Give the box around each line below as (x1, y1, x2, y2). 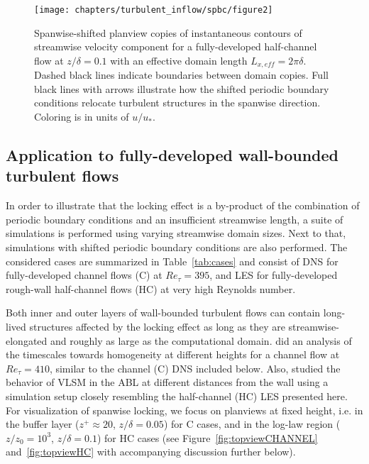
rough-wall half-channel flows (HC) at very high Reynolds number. (6, 281, 296, 296)
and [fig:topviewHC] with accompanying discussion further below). (6, 444, 296, 459)
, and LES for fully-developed (209, 267, 338, 282)
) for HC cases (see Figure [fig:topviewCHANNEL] (97, 430, 318, 445)
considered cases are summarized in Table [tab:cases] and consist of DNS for (6, 253, 338, 268)
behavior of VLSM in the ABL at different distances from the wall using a (6, 375, 329, 390)
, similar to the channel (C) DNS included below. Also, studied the (49, 360, 341, 375)
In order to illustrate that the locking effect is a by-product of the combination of (6, 198, 360, 213)
